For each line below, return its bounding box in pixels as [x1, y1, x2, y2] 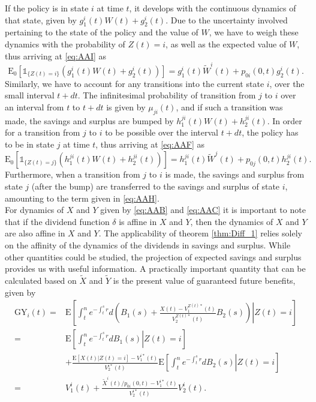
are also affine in [5, 227, 65, 239]
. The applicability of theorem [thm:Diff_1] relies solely [98, 227, 302, 239]
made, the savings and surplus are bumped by [5, 114, 174, 127]
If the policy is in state [5, 2, 89, 14]
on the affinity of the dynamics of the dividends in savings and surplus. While [5, 238, 291, 251]
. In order [267, 114, 302, 127]
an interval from [5, 101, 64, 113]
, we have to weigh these [209, 26, 299, 38]
